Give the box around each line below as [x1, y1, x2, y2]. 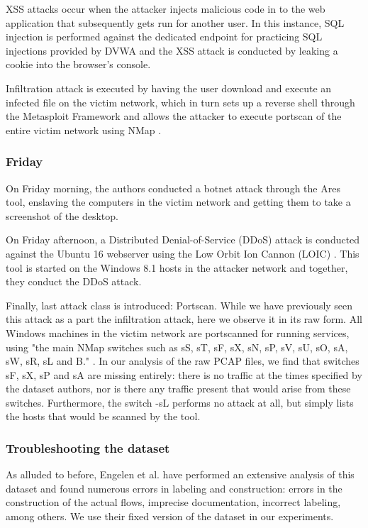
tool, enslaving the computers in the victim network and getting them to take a [6, 194, 351, 209]
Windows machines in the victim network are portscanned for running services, [6, 325, 350, 340]
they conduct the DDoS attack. [6, 274, 142, 289]
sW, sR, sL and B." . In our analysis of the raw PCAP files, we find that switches [6, 353, 359, 368]
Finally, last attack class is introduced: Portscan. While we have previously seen [6, 297, 353, 312]
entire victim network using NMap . [6, 122, 162, 137]
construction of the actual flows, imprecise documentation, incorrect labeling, [6, 495, 341, 510]
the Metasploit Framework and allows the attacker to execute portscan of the [6, 109, 342, 123]
